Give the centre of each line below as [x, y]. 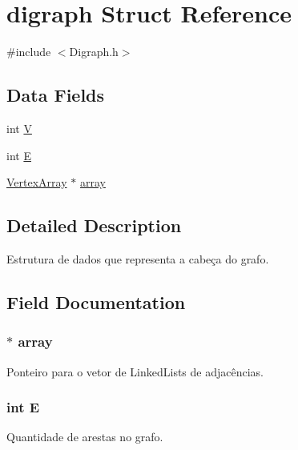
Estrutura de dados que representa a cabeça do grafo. [138, 258]
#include [29, 52]
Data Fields [56, 95]
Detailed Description [94, 225]
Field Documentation [96, 301]
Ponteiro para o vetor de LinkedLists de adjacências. [135, 371]
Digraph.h [94, 52]
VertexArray [37, 182]
